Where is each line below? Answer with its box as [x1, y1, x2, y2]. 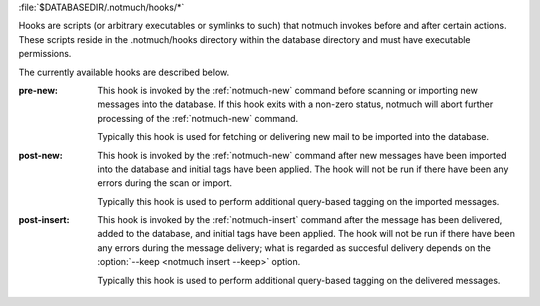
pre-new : [18, 84, 59, 96]
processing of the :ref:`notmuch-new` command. [97, 112, 299, 124]
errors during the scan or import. [97, 177, 233, 189]
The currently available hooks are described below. [18, 66, 230, 78]
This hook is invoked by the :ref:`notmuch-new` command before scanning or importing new [97, 84, 479, 96]
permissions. [18, 48, 72, 60]
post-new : [18, 149, 64, 161]
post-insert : [18, 214, 70, 226]
